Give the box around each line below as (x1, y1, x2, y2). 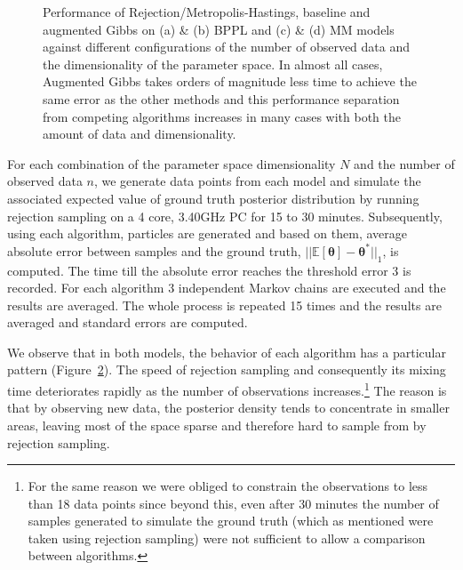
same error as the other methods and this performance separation (43, 89, 400, 108)
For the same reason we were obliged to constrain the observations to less (28, 477, 428, 495)
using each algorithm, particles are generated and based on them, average (7, 224, 407, 243)
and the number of (354, 154, 455, 173)
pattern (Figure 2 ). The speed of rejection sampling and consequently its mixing (7, 360, 446, 379)
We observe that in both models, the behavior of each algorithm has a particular (7, 342, 446, 361)
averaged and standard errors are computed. (7, 313, 248, 332)
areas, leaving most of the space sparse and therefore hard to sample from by (7, 415, 427, 434)
